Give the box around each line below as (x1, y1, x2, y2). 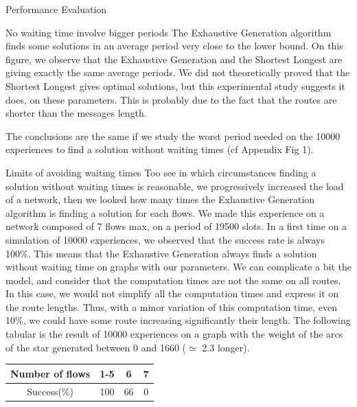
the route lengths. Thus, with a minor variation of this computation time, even (5, 299, 337, 314)
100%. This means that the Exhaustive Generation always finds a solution (5, 246, 317, 260)
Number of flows (10, 366, 91, 380)
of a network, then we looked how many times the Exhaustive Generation (5, 192, 315, 207)
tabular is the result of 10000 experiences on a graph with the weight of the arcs (5, 327, 343, 341)
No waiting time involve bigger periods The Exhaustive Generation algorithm (5, 25, 332, 39)
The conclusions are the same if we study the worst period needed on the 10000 (5, 128, 341, 143)
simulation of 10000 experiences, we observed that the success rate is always (5, 232, 325, 246)
